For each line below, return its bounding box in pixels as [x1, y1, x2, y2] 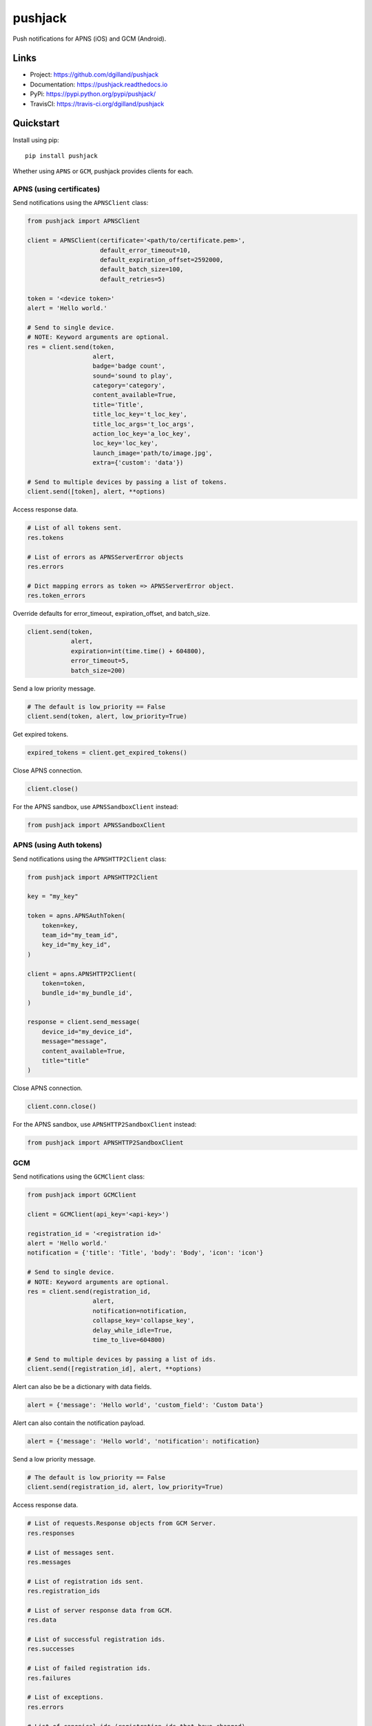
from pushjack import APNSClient [27, 217, 141, 225]
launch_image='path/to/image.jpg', [92, 449, 213, 457]
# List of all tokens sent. [27, 524, 122, 532]
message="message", [41, 1038, 108, 1045]
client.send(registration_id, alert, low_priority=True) [27, 1483, 224, 1491]
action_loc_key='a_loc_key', [92, 430, 191, 438]
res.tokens [27, 534, 64, 541]
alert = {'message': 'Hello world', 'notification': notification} [27, 1437, 260, 1446]
